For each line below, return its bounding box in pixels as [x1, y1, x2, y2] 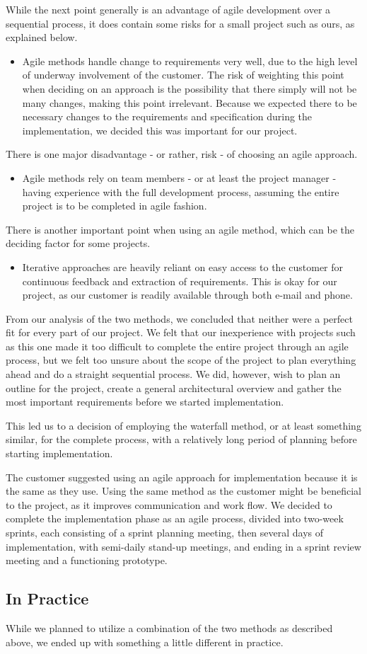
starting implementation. [6, 446, 113, 461]
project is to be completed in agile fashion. [22, 198, 207, 213]
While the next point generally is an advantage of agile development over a [6, 2, 331, 16]
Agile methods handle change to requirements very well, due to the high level [22, 53, 358, 68]
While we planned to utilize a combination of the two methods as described [6, 620, 333, 635]
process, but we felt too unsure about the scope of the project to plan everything [6, 352, 356, 367]
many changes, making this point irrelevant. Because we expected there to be [22, 95, 357, 110]
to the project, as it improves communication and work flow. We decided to [6, 497, 332, 512]
